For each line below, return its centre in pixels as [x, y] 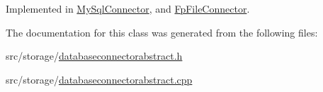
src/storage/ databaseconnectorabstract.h [94, 56]
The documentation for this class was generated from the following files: [162, 32]
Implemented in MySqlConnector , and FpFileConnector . [128, 8]
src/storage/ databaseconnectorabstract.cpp [99, 79]
